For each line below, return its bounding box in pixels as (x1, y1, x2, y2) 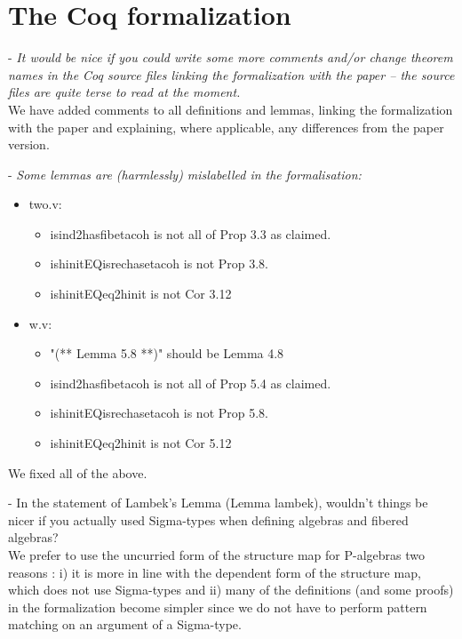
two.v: (28, 195, 62, 213)
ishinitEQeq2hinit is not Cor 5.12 (50, 434, 232, 452)
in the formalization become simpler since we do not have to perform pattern (8, 597, 427, 616)
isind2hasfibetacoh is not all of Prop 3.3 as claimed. (50, 224, 331, 243)
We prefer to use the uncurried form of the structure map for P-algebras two (8, 546, 425, 563)
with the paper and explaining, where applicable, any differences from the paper (8, 117, 444, 136)
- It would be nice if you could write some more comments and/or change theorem (8, 48, 453, 67)
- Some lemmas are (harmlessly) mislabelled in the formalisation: (8, 164, 362, 183)
